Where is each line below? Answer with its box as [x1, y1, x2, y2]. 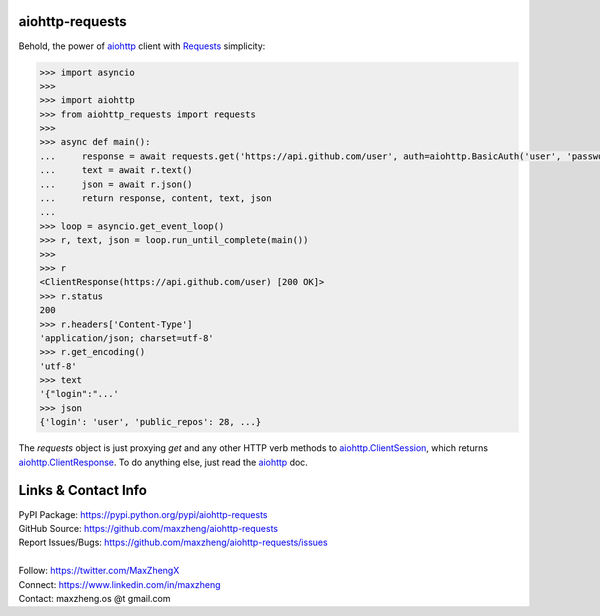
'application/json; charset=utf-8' [39, 332, 214, 344]
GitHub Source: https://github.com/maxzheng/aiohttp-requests [18, 522, 279, 534]
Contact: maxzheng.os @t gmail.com [18, 592, 171, 604]
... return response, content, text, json [39, 193, 272, 204]
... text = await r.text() [39, 165, 194, 176]
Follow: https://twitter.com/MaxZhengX [18, 565, 180, 577]
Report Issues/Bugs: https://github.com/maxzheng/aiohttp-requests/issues [18, 536, 329, 549]
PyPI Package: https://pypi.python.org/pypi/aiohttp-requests [18, 508, 268, 520]
